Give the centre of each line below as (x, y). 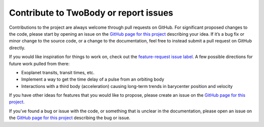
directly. (17, 48)
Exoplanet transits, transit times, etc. (58, 72)
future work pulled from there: (39, 63)
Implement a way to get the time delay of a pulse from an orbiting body (93, 79)
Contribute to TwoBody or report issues (91, 13)
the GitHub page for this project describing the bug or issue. (70, 118)
